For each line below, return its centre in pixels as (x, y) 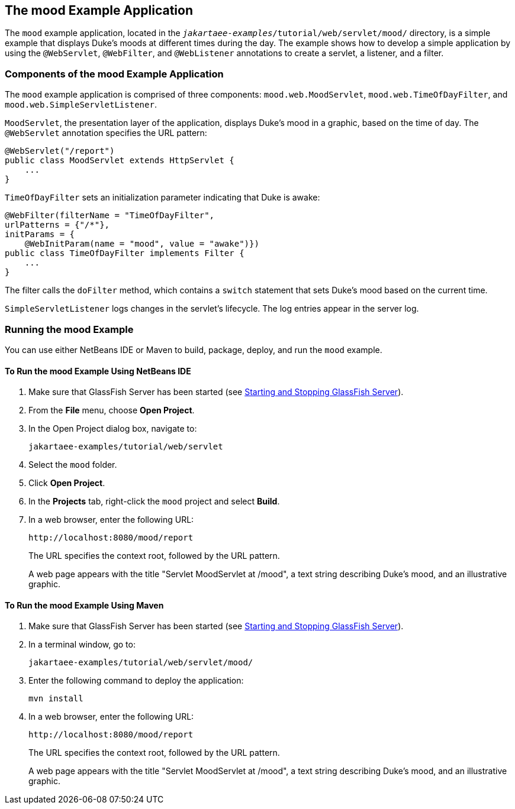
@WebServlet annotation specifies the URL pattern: (106, 133)
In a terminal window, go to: (82, 645)
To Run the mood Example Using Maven (84, 605)
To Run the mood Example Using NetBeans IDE (98, 371)
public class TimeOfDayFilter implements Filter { (125, 253)
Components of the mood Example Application (114, 74)
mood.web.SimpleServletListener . (81, 105)
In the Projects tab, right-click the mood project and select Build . (154, 501)
